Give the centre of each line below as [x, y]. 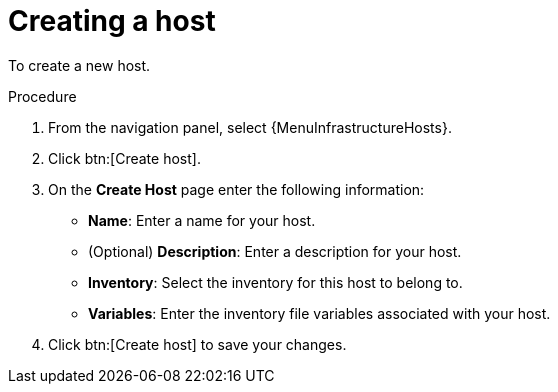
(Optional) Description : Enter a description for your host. [275, 251]
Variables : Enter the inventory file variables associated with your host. [319, 313]
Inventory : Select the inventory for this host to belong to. [275, 282]
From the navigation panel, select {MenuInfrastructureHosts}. [250, 127]
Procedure [42, 96]
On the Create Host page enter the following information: [236, 189]
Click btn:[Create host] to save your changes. [197, 344]
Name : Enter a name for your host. [202, 220]
